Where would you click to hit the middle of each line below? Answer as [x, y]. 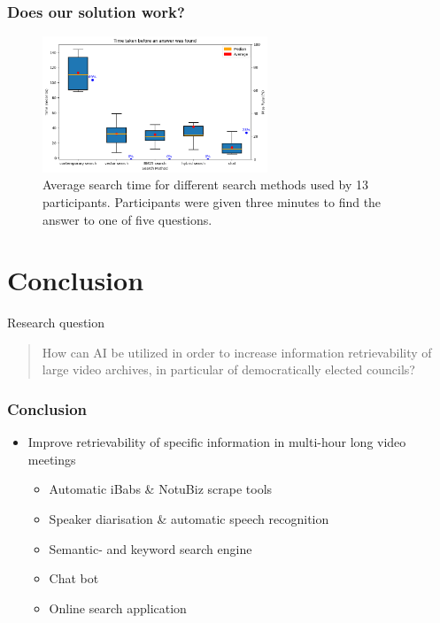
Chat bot [74, 578]
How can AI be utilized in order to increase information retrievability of [237, 352]
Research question [56, 323]
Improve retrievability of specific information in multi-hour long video [217, 442]
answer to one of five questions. [127, 219]
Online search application [118, 608]
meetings [52, 459]
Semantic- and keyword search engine [151, 548]
